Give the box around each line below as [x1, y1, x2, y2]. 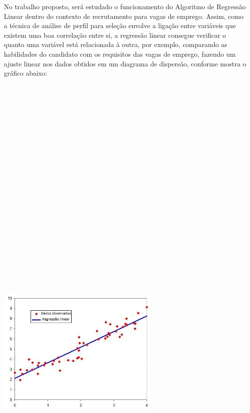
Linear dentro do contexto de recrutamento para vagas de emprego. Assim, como [4, 11, 244, 21]
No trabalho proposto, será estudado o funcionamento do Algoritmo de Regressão [4, 1, 246, 11]
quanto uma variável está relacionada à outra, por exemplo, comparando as [4, 39, 227, 49]
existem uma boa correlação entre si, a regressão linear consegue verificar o [4, 30, 226, 40]
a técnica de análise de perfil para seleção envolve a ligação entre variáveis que [4, 20, 236, 31]
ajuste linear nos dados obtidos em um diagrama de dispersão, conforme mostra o [4, 58, 247, 68]
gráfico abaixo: [4, 68, 47, 78]
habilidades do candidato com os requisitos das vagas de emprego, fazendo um [4, 48, 236, 59]
